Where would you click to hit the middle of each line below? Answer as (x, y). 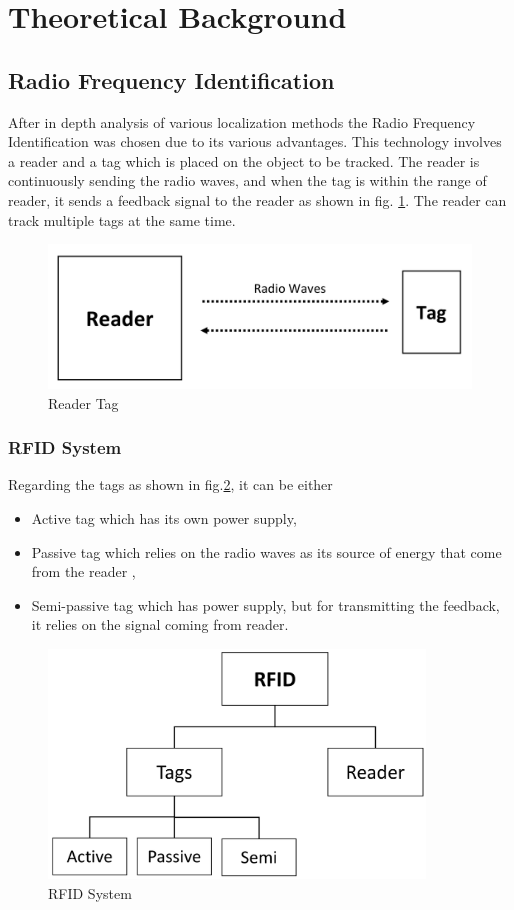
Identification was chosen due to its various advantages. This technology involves (255, 141)
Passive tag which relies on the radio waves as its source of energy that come (266, 551)
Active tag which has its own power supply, (164, 518)
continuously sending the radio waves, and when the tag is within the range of (247, 180)
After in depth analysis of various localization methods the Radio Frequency (242, 121)
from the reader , (83, 571)
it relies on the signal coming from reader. (160, 624)
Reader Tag (83, 402)
